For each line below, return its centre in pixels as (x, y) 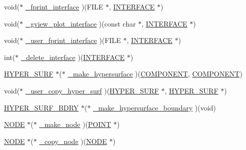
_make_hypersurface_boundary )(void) (154, 107)
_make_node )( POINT (75, 124)
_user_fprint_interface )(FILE (73, 40)
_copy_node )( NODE (73, 141)
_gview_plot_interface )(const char (80, 23)
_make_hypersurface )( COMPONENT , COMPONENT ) (155, 74)
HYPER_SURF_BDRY (41, 107)
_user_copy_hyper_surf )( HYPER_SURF (92, 90)
